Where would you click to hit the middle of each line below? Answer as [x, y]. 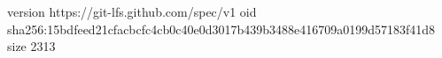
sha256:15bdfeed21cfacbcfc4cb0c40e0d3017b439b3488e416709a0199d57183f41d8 [221, 29]
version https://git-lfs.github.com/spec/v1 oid [132, 11]
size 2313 [31, 46]
